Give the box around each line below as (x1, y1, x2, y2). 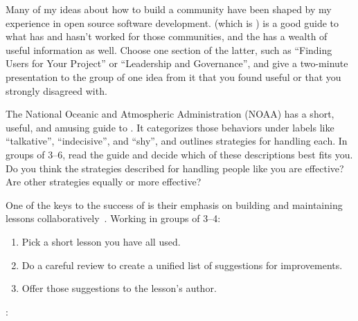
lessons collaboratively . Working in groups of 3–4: (6, 211, 221, 226)
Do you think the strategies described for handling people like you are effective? (6, 160, 344, 175)
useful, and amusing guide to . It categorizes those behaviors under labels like (6, 120, 334, 134)
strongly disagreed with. (6, 83, 107, 98)
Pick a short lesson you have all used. (21, 234, 181, 248)
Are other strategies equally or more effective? (6, 174, 202, 189)
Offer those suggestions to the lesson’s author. (21, 281, 217, 295)
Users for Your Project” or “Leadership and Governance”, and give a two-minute (6, 56, 348, 71)
